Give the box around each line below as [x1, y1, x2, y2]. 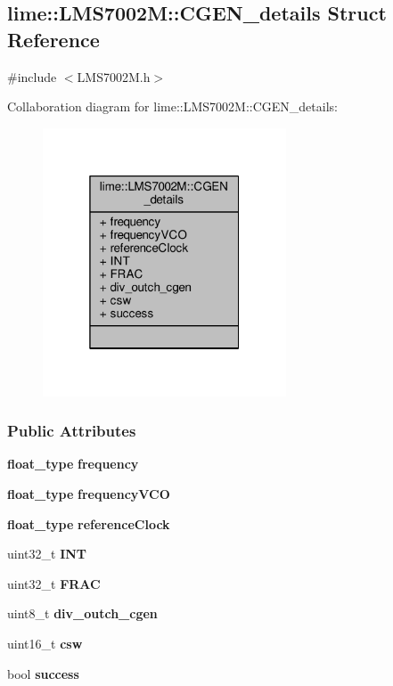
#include [7, 67, 57, 86]
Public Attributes [7, 420, 136, 442]
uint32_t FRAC [7, 574, 101, 592]
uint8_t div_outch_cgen [7, 604, 158, 623]
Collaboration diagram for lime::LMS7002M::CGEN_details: [7, 97, 338, 116]
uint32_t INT [7, 544, 87, 563]
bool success [7, 664, 79, 682]
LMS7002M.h [77, 67, 151, 86]
